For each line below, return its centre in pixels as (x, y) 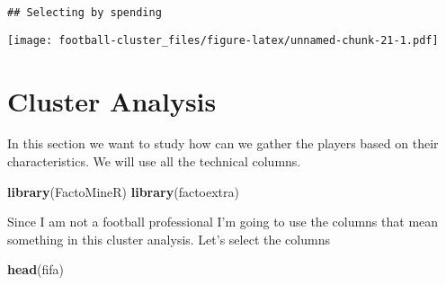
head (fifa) (36, 269)
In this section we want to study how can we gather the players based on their (223, 143)
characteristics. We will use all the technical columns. (154, 161)
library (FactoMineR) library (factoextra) (123, 191)
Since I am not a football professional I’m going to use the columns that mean (223, 222)
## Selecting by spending (85, 13)
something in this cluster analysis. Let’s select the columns (169, 239)
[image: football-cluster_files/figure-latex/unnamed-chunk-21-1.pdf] (223, 40)
